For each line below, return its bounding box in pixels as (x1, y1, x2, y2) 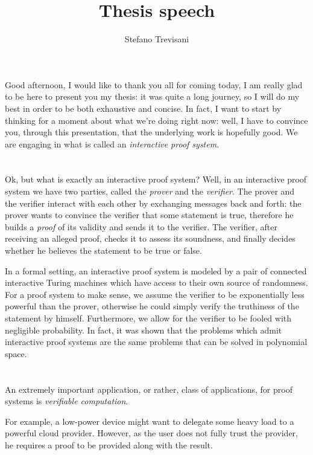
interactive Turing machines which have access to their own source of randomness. (5, 276, 308, 289)
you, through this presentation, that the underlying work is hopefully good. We (5, 126, 298, 138)
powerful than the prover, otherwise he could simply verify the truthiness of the (5, 300, 299, 312)
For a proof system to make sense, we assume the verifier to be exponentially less (5, 288, 305, 300)
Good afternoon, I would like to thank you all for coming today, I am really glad (5, 78, 303, 91)
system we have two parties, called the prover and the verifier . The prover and (5, 185, 295, 198)
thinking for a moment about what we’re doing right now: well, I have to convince (5, 114, 308, 126)
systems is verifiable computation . (5, 395, 128, 407)
